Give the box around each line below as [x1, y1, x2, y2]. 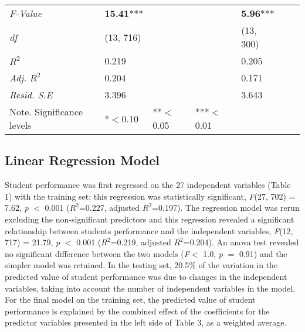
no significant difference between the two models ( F [5, 247, 189, 259]
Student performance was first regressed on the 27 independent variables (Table [5, 179, 291, 191]
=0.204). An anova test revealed [183, 236, 299, 248]
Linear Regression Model [5, 151, 160, 169]
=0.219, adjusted [110, 236, 171, 248]
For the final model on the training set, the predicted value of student [5, 293, 256, 306]
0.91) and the [239, 247, 287, 259]
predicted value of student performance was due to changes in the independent [5, 270, 287, 282]
